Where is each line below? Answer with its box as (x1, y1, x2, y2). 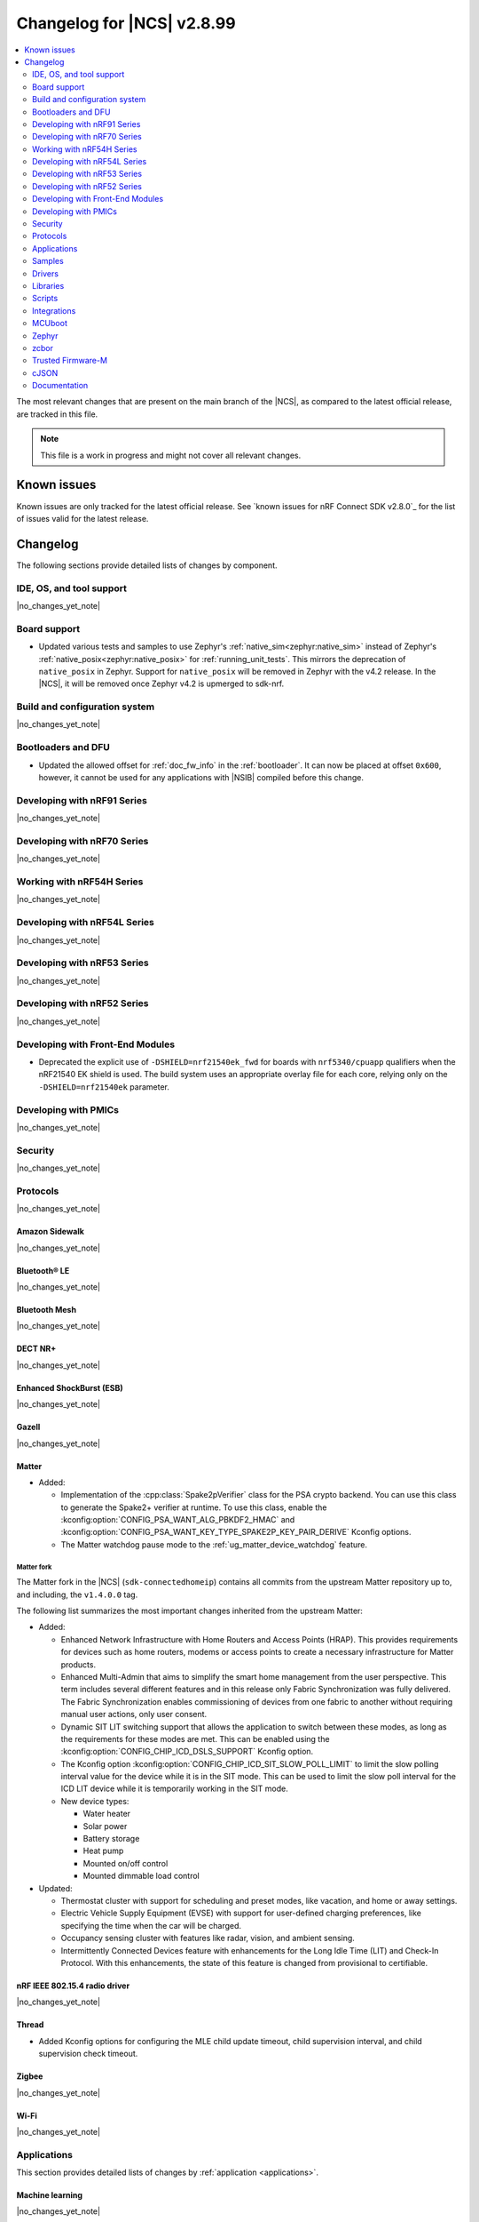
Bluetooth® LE (16, 1265, 70, 1275)
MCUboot (32, 318, 68, 329)
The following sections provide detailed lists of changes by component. (16, 560, 279, 571)
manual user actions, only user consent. (60, 1709, 208, 1720)
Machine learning (16, 2190, 83, 2201)
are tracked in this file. (16, 409, 98, 420)
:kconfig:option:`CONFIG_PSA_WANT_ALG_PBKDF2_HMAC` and (60, 1515, 295, 1525)
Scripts (32, 293, 59, 304)
